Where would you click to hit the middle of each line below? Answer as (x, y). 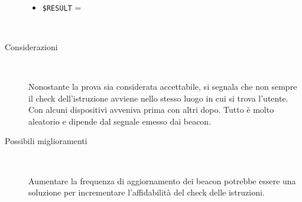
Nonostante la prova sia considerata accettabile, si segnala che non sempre (163, 87)
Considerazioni (31, 46)
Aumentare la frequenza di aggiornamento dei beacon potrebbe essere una (162, 180)
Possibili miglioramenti (46, 141)
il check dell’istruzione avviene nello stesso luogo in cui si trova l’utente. (158, 98)
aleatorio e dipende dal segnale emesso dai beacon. (120, 121)
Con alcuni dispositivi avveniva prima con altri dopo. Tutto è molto (151, 110)
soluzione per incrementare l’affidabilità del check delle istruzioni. (147, 192)
